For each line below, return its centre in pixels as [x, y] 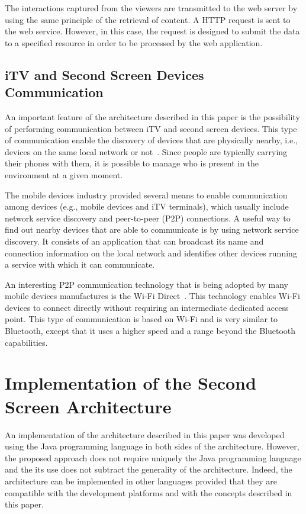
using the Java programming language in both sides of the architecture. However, [152, 446]
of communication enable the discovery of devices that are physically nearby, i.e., [152, 140]
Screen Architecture [88, 406]
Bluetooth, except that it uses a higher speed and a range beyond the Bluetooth [150, 331]
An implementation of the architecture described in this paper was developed [145, 434]
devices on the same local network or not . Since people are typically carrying [146, 151]
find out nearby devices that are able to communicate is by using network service [152, 229]
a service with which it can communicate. [80, 264]
